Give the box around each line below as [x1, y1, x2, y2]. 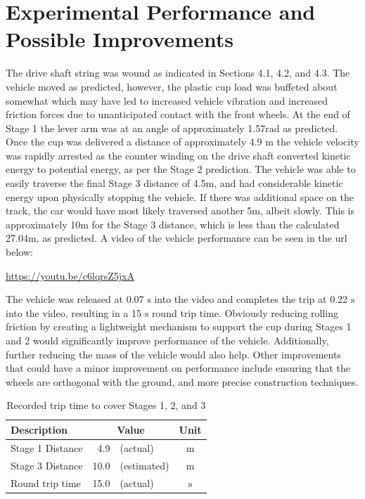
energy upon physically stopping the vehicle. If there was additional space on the [6, 189, 354, 204]
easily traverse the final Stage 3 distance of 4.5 [6, 176, 206, 190]
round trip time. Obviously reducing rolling [151, 305, 339, 320]
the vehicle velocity [276, 134, 359, 149]
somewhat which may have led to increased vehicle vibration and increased [6, 93, 328, 108]
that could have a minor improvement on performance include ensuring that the [6, 361, 350, 375]
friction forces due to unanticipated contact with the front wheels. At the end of [6, 107, 350, 122]
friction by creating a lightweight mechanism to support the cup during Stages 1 [6, 319, 352, 334]
